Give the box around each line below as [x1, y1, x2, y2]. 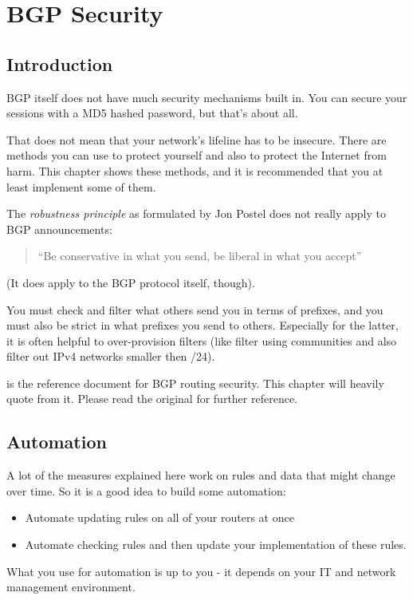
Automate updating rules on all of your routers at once [25, 509, 294, 526]
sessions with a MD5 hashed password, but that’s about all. [6, 105, 298, 121]
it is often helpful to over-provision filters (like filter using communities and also [6, 332, 397, 349]
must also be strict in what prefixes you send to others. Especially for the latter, [6, 317, 399, 334]
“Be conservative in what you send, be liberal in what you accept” [37, 247, 362, 264]
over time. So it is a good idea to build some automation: [6, 482, 286, 499]
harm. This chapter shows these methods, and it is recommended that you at [6, 162, 383, 179]
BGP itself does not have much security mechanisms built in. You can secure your [6, 89, 407, 105]
